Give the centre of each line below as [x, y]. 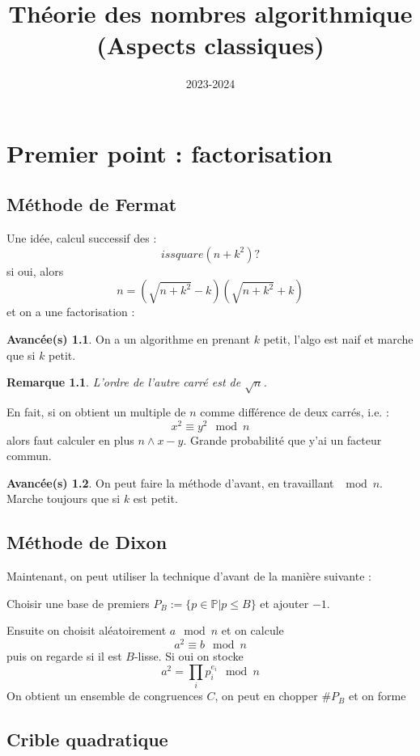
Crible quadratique [87, 739]
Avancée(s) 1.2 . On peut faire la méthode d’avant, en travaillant [170, 482]
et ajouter [284, 603]
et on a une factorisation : [71, 312]
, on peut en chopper [266, 696]
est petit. [155, 498]
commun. [29, 456]
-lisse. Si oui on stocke [189, 656]
